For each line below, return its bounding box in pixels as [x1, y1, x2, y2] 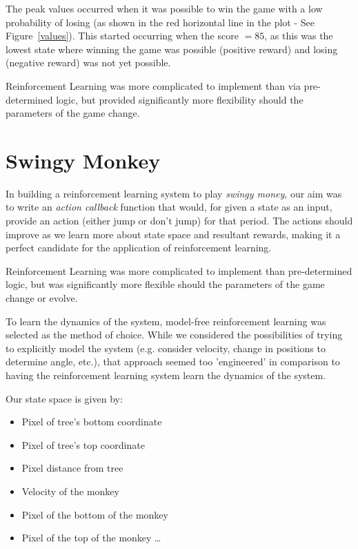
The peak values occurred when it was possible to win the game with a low [6, 1, 323, 15]
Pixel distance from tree [21, 461, 123, 475]
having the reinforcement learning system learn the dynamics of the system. [6, 368, 326, 382]
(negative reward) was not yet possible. [6, 55, 171, 70]
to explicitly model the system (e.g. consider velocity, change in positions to [6, 340, 326, 355]
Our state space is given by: [6, 391, 123, 405]
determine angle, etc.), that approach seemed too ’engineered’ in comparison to [6, 354, 340, 369]
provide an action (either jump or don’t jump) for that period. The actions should [6, 213, 353, 228]
